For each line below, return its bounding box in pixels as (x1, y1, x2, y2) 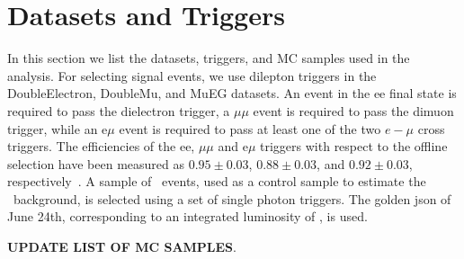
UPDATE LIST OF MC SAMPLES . (7, 237, 236, 256)
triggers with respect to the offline (260, 137, 448, 156)
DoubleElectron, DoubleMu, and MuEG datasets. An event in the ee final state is (7, 84, 457, 103)
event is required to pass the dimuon (253, 101, 454, 120)
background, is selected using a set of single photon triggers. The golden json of (13, 189, 451, 208)
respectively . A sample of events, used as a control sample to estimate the (7, 172, 426, 191)
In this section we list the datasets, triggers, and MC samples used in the (7, 49, 410, 67)
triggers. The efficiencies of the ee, (7, 137, 195, 156)
